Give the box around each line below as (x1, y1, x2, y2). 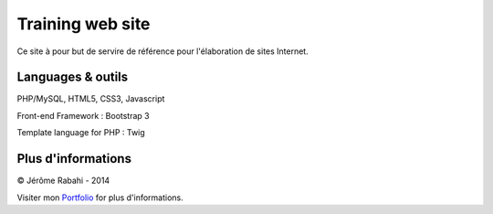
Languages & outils (16, 70, 129, 85)
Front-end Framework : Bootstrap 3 (16, 110, 150, 121)
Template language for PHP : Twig (16, 127, 145, 138)
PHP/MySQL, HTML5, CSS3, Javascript (16, 93, 165, 104)
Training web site (16, 14, 151, 34)
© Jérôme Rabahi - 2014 (16, 175, 110, 187)
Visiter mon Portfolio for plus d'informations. (16, 192, 184, 203)
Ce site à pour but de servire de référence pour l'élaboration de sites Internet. (16, 46, 309, 57)
